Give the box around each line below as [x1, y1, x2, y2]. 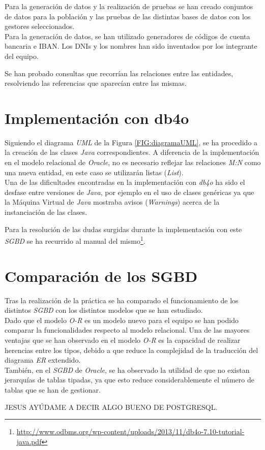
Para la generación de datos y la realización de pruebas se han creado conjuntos [5, 1, 253, 11]
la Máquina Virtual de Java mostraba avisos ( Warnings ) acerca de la [5, 197, 220, 207]
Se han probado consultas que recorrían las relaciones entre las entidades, [5, 68, 233, 78]
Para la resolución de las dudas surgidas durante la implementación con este [5, 223, 242, 234]
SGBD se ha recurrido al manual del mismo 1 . [5, 234, 145, 246]
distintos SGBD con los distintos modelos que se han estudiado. [5, 305, 203, 315]
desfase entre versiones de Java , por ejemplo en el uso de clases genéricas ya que [5, 186, 254, 197]
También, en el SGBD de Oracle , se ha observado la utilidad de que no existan [5, 364, 250, 375]
